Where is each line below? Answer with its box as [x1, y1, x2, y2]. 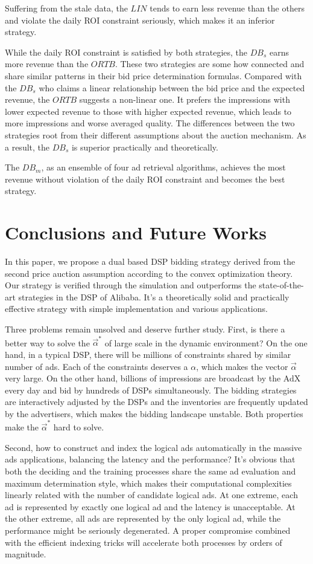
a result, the [5, 140, 50, 153]
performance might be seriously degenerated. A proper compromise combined [5, 523, 291, 536]
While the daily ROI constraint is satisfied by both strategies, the [5, 45, 248, 58]
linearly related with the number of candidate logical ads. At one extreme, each [5, 488, 298, 501]
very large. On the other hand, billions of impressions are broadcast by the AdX [5, 372, 301, 384]
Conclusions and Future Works [5, 220, 267, 245]
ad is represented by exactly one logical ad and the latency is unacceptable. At [5, 500, 296, 513]
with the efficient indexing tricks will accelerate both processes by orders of [5, 536, 282, 548]
